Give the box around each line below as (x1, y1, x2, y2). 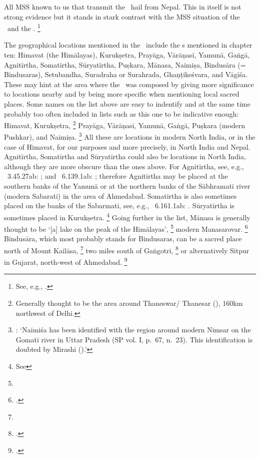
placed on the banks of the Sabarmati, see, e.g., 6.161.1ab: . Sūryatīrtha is (4, 200, 234, 211)
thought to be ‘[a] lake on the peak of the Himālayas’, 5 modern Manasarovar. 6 (4, 222, 248, 234)
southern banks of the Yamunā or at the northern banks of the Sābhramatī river (4, 181, 250, 191)
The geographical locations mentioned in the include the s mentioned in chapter (4, 40, 252, 50)
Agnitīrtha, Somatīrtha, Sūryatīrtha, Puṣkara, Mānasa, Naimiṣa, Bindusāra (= (4, 59, 246, 70)
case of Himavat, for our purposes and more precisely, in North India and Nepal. (4, 141, 250, 152)
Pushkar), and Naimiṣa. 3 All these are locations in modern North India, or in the (4, 130, 255, 142)
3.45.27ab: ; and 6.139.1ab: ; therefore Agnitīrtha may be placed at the (7, 171, 228, 181)
